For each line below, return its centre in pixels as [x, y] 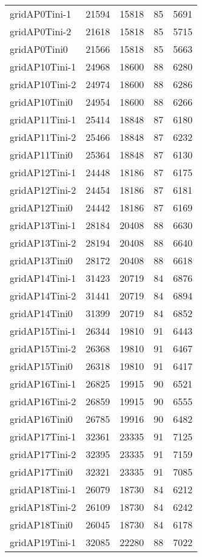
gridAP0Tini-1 [41, 14]
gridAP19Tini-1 [43, 542]
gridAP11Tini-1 [43, 119]
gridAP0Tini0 [39, 49]
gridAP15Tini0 [41, 366]
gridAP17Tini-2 [43, 454]
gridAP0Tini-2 [41, 31]
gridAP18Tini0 [41, 525]
